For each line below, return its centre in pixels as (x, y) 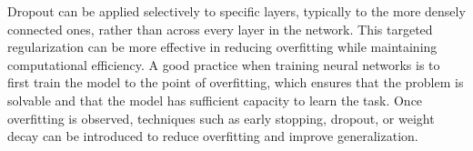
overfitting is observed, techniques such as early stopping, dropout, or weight (221, 118)
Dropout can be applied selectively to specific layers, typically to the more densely (236, 11)
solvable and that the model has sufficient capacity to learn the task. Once (215, 100)
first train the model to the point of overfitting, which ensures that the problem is (236, 82)
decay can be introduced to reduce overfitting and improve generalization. (213, 136)
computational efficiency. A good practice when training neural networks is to (224, 64)
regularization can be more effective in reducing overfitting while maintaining (222, 47)
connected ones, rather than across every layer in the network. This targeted (220, 29)
